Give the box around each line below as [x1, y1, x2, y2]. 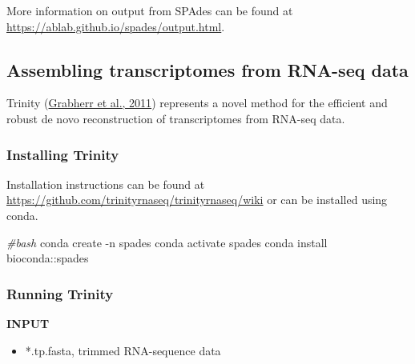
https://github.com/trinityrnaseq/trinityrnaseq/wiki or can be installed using [6, 191, 388, 208]
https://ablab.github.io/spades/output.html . [6, 18, 225, 34]
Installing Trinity [6, 144, 119, 164]
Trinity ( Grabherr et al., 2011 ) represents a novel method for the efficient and [6, 94, 388, 111]
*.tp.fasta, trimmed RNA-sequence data [25, 342, 221, 358]
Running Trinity [6, 283, 114, 303]
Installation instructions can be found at [6, 175, 205, 192]
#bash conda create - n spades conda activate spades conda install [6, 234, 328, 250]
